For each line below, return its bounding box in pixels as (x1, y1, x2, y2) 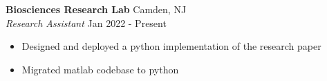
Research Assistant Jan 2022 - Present (6, 15, 167, 30)
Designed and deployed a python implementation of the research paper (21, 39, 321, 53)
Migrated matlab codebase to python (21, 62, 179, 76)
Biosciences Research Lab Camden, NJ (6, 2, 187, 16)
